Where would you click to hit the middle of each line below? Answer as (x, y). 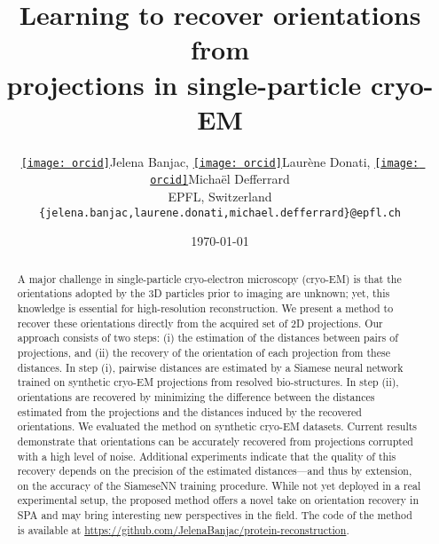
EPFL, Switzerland (220, 196)
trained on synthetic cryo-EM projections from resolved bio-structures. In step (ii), (208, 382)
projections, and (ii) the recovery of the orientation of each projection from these (204, 352)
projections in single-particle (184, 84)
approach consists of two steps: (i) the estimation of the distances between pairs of (208, 338)
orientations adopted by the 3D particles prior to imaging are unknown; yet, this (204, 293)
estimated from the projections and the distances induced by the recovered (189, 411)
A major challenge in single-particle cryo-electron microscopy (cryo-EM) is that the (209, 278)
